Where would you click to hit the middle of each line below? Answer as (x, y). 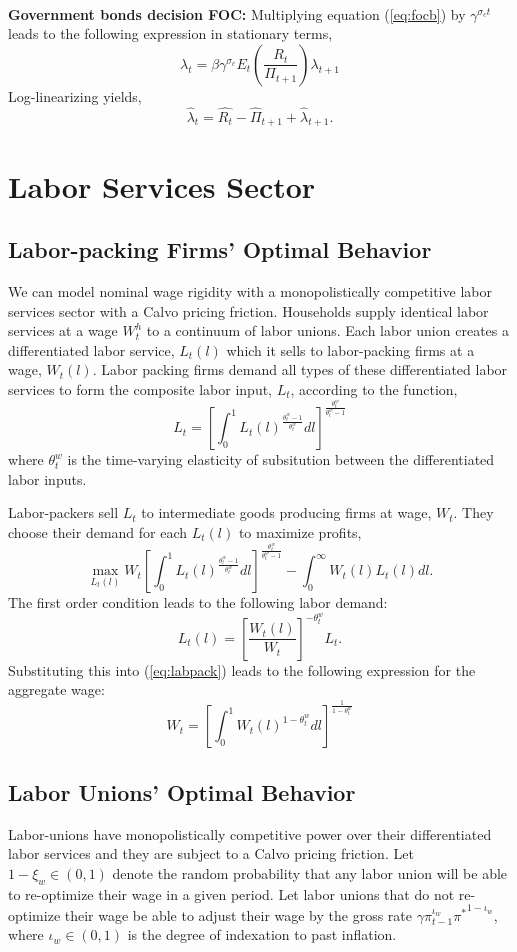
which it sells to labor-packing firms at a (350, 349)
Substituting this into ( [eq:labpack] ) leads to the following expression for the (242, 669)
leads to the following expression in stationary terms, (170, 33)
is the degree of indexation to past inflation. (262, 934)
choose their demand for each (98, 531)
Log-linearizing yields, (75, 95)
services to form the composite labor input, (140, 388)
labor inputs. (47, 478)
